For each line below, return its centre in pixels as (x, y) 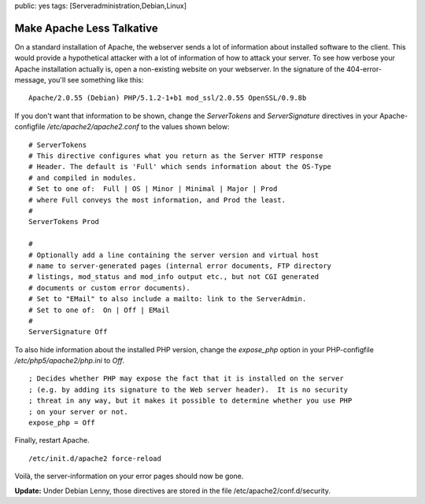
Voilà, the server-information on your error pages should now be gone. (129, 476)
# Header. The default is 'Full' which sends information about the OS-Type (180, 167)
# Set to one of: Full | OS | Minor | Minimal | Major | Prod (153, 189)
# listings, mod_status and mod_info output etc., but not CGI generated (174, 277)
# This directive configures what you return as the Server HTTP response (176, 156)
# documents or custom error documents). (109, 288)
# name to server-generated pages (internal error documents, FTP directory (180, 266)
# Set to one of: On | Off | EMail (99, 310)
